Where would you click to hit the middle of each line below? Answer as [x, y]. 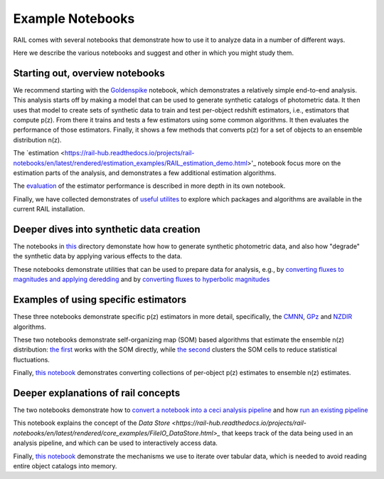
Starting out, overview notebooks [89, 73]
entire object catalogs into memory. [65, 465]
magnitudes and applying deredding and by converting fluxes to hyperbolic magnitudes [142, 279]
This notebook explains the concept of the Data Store [92, 423]
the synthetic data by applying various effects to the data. [98, 256]
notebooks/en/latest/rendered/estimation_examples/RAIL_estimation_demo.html [130, 163]
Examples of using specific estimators [100, 300]
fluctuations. [31, 359]
